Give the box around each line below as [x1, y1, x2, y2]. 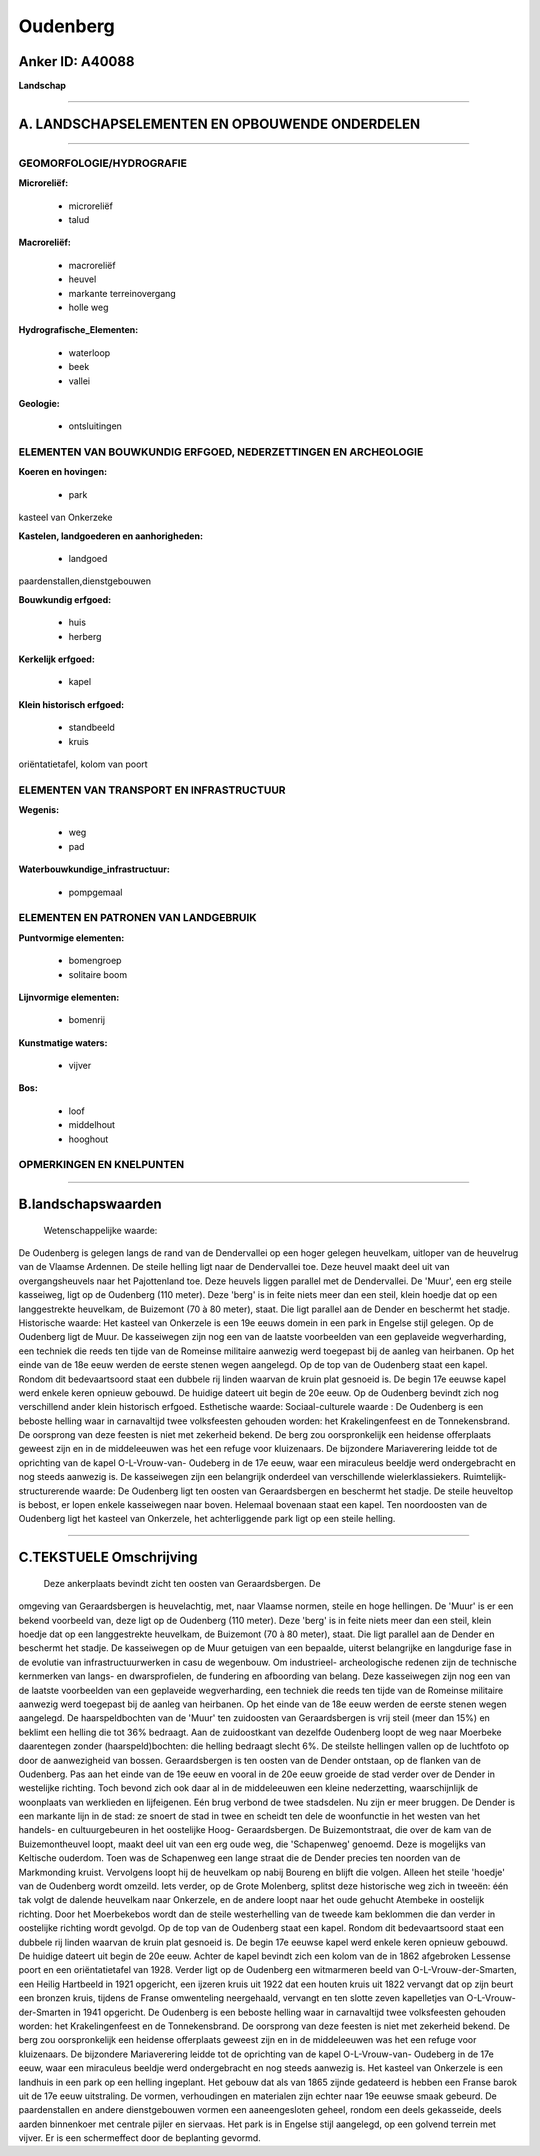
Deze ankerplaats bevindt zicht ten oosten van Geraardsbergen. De [43, 1577, 321, 1589]
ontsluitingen [68, 420, 122, 432]
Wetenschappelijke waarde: [43, 1224, 158, 1236]
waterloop [68, 346, 111, 359]
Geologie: [18, 397, 60, 409]
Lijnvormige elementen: [18, 991, 120, 1003]
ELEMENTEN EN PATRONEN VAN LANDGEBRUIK [18, 911, 257, 925]
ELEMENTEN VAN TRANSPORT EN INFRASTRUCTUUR [18, 783, 286, 797]
